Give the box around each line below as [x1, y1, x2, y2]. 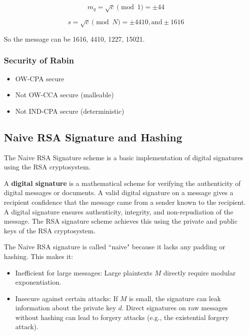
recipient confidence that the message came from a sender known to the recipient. [4, 197, 246, 207]
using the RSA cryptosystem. [4, 162, 91, 172]
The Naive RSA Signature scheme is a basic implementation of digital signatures [4, 152, 244, 162]
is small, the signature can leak [129, 293, 221, 303]
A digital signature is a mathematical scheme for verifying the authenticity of [4, 178, 241, 188]
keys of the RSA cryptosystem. [4, 225, 96, 235]
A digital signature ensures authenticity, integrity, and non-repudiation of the [4, 206, 233, 216]
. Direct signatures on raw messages [122, 303, 228, 313]
